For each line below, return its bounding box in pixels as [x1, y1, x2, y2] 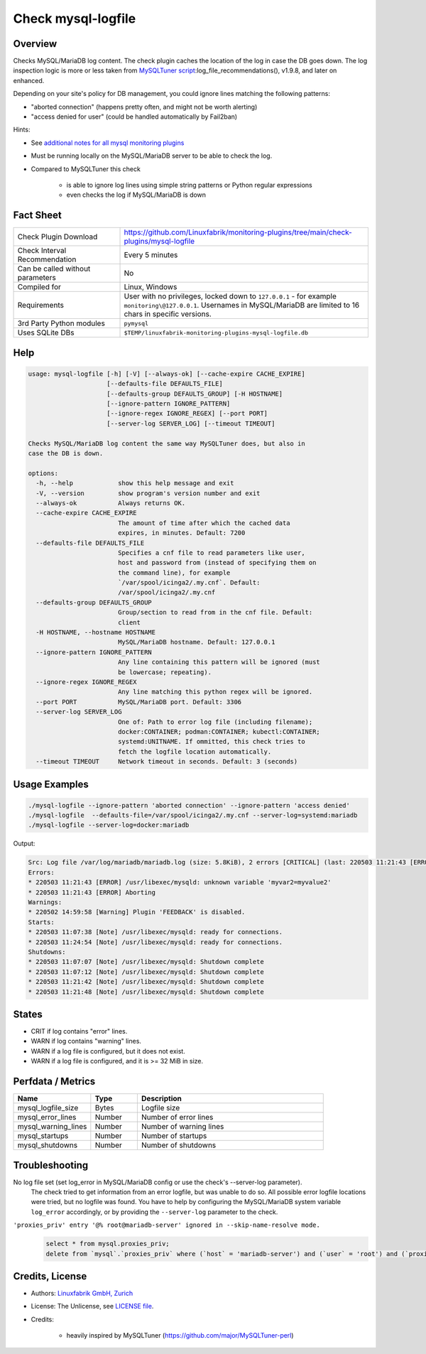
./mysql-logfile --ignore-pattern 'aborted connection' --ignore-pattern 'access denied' [28, 801, 351, 809]
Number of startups [141, 1131, 207, 1141]
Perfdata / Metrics [13, 1076, 96, 1088]
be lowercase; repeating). [117, 668, 212, 676]
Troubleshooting [13, 1159, 89, 1171]
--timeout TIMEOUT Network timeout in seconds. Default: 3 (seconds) [35, 757, 298, 766]
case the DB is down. [28, 450, 104, 457]
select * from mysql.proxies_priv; [45, 1240, 170, 1248]
